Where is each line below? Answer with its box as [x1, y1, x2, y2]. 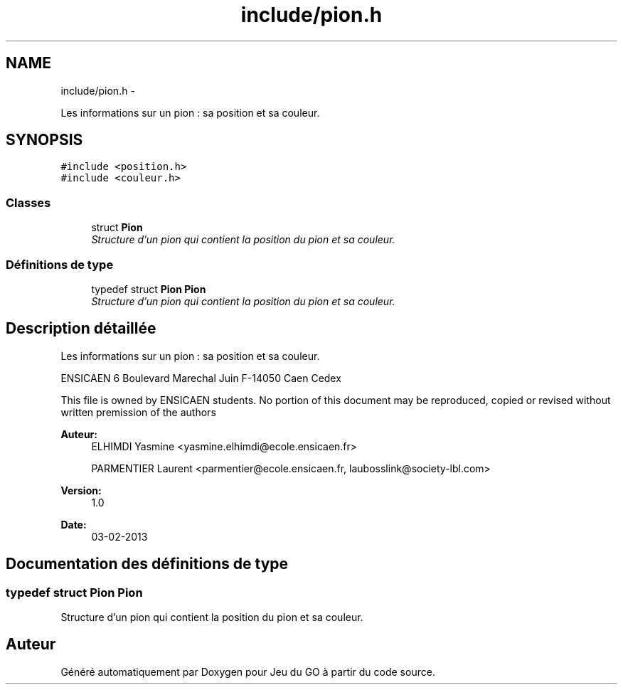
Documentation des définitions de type [6, 555, 289, 573]
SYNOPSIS [6, 131, 83, 149]
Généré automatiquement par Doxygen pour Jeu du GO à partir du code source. [60, 665, 435, 678]
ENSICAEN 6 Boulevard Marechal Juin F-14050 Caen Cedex [60, 371, 341, 384]
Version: [60, 484, 102, 497]
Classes [6, 195, 51, 210]
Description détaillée [6, 319, 156, 338]
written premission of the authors [60, 405, 216, 418]
